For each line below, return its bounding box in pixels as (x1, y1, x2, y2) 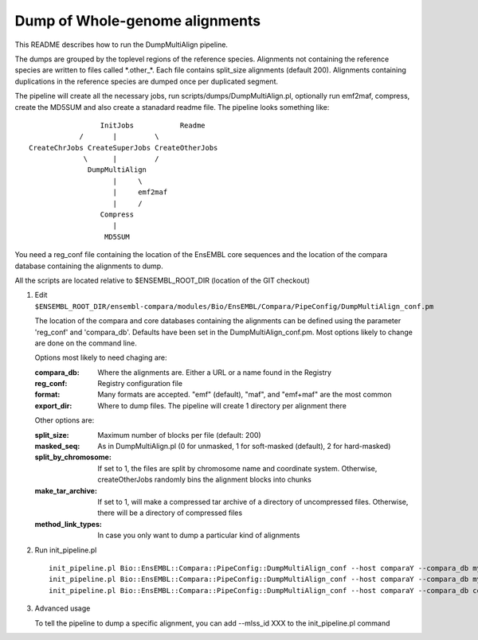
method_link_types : (34, 519, 103, 529)
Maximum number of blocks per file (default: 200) (97, 430, 262, 439)
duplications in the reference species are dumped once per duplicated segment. (14, 76, 279, 86)
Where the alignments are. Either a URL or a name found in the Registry (97, 367, 332, 377)
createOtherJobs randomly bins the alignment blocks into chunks (97, 474, 312, 485)
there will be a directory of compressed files (97, 508, 243, 517)
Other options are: (34, 416, 95, 425)
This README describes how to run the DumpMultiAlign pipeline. (14, 40, 229, 49)
